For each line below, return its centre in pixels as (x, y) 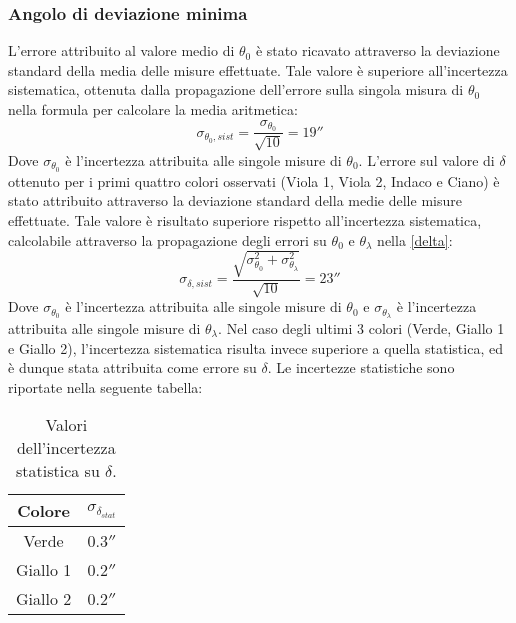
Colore (44, 511)
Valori (66, 425)
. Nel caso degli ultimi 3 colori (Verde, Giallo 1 (361, 327)
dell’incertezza (66, 448)
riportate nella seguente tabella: (105, 386)
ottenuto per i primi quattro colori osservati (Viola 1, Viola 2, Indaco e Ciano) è (254, 180)
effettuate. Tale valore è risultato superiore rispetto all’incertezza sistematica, (245, 219)
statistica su (57, 471)
